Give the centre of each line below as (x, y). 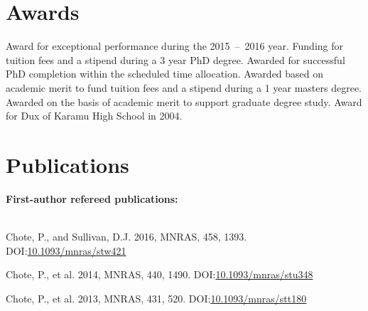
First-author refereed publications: (92, 198)
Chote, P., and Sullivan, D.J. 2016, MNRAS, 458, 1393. (126, 236)
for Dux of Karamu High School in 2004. (94, 116)
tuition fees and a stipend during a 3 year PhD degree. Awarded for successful (175, 59)
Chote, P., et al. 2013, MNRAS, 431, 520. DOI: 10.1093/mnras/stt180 (156, 298)
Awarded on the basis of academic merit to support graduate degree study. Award (184, 101)
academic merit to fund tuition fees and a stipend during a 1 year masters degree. (184, 87)
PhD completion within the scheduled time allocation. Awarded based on (165, 74)
